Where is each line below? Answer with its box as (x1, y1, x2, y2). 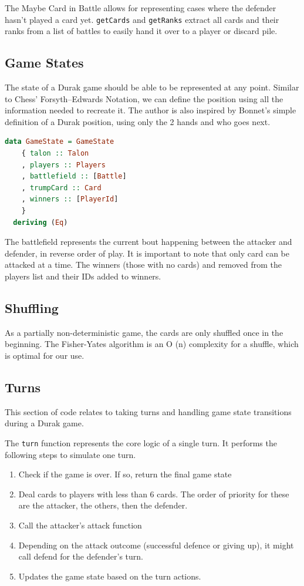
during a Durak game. (5, 417, 84, 429)
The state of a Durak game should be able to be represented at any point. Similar (5, 81, 299, 93)
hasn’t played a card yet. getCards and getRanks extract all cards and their (5, 13, 279, 25)
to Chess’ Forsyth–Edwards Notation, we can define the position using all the (5, 92, 283, 105)
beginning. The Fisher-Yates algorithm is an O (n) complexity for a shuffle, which (5, 338, 299, 350)
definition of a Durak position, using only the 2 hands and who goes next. (5, 115, 271, 127)
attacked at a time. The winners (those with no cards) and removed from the (5, 258, 282, 271)
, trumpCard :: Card (21, 183, 102, 192)
